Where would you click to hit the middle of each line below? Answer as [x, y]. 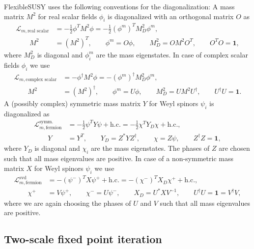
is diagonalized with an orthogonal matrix [171, 16]
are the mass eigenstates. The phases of [150, 148]
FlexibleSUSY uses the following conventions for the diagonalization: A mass [119, 6]
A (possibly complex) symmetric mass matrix [72, 103]
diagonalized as [27, 113]
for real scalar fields [68, 16]
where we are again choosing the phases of [68, 203]
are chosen [234, 148]
